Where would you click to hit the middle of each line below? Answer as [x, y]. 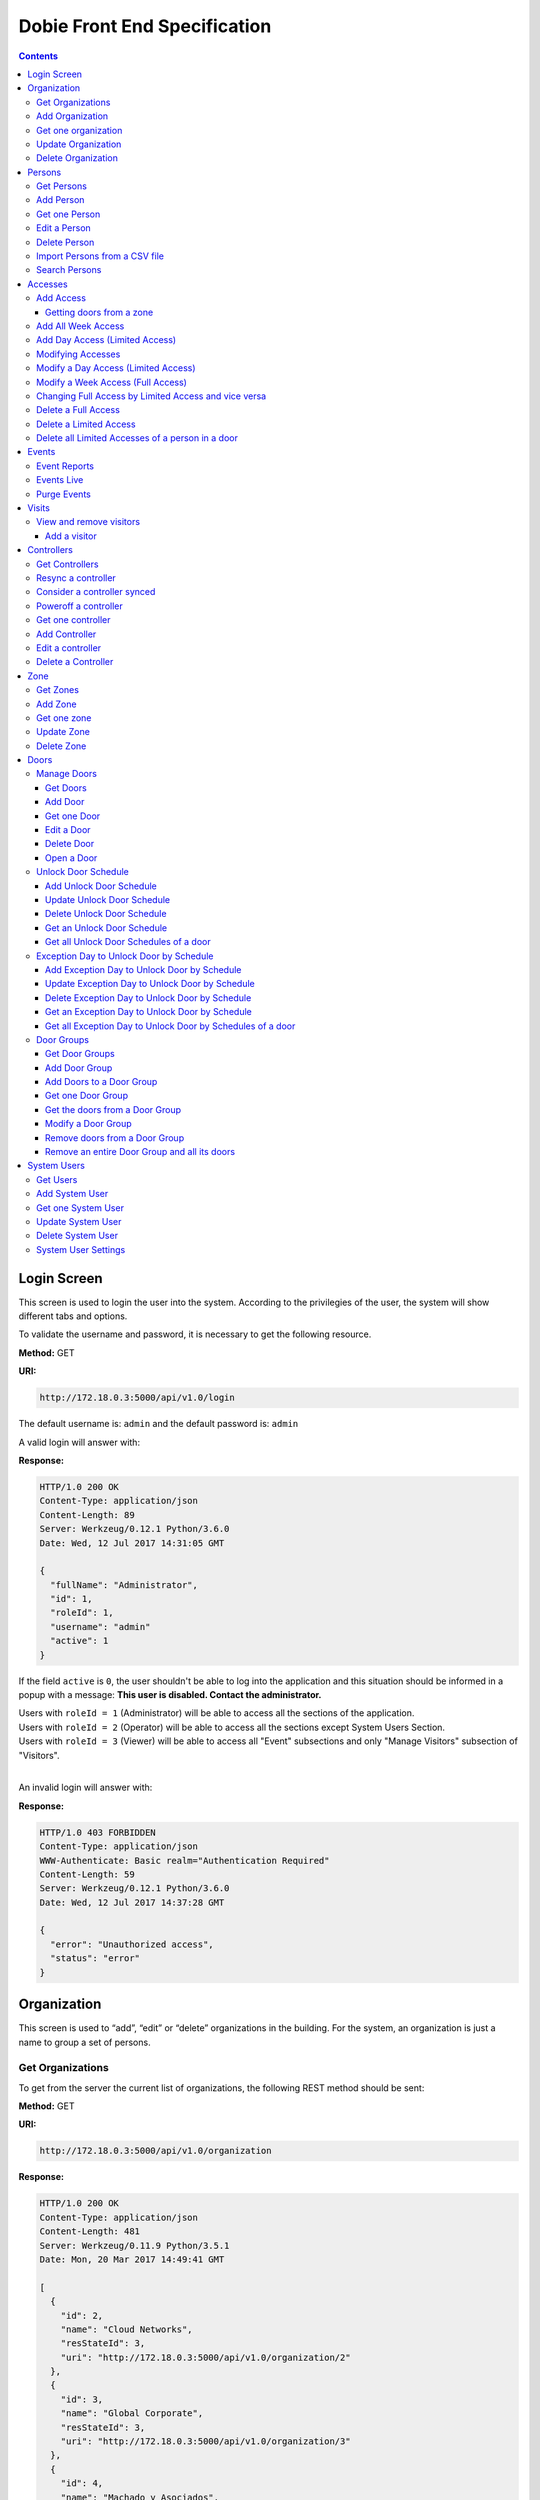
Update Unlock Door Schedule [107, 899]
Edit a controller [69, 647]
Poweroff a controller [80, 606]
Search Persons [69, 270]
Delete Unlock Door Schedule [106, 914]
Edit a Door [68, 830]
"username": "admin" [100, 1626]
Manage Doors [66, 774]
